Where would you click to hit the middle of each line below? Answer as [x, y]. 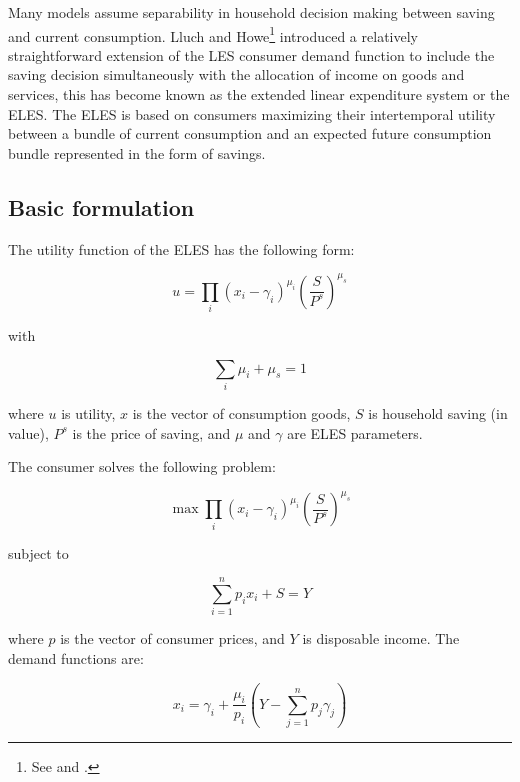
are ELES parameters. [355, 432]
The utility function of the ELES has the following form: [181, 248]
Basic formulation [101, 206]
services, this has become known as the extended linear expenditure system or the [259, 94]
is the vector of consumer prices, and [172, 638]
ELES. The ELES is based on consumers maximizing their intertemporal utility [252, 113]
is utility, [88, 412]
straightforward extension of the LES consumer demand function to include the [251, 54]
